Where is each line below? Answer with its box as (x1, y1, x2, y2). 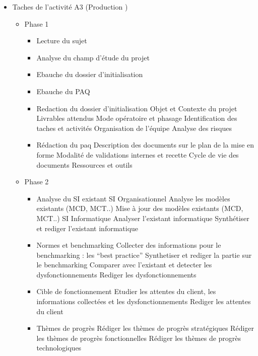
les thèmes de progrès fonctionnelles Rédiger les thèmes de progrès (36, 332, 241, 343)
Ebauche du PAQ (36, 86, 90, 96)
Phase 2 (24, 176, 49, 187)
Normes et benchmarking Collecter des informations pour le (36, 240, 221, 250)
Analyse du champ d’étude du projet (36, 52, 150, 62)
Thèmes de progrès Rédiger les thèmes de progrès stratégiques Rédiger (36, 323, 254, 333)
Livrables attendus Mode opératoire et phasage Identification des (36, 113, 237, 123)
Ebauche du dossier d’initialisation (36, 69, 143, 80)
